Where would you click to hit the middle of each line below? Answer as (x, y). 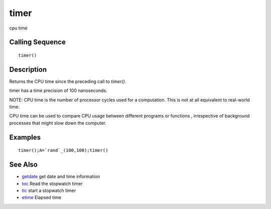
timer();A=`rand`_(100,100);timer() (63, 150)
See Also (23, 165)
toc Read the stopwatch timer (52, 183)
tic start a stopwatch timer (49, 190)
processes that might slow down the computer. (58, 123)
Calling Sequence (38, 42)
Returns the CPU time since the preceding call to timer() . (68, 81)
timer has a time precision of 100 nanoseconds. (58, 90)
